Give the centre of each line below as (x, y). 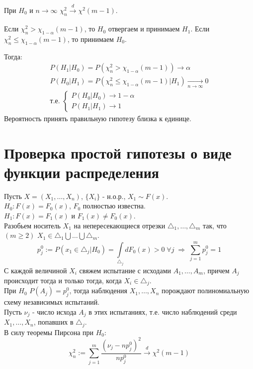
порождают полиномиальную (206, 290)
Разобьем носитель (32, 225)
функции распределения (82, 172)
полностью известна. (114, 206)
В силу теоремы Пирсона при (49, 332)
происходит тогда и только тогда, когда (63, 280)
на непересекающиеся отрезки (120, 225)
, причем (216, 270)
